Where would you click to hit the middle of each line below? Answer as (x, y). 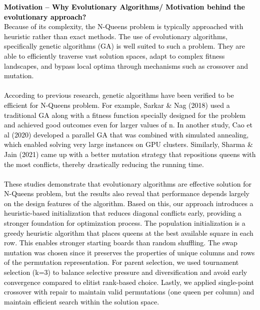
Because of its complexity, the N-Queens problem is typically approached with (124, 26)
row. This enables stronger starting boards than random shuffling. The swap (121, 243)
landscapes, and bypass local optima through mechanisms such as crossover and (126, 65)
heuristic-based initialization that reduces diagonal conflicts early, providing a (123, 213)
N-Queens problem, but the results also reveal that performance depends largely (127, 193)
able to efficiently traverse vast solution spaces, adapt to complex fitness (114, 55)
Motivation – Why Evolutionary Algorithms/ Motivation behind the (124, 7)
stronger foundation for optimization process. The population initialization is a (125, 223)
